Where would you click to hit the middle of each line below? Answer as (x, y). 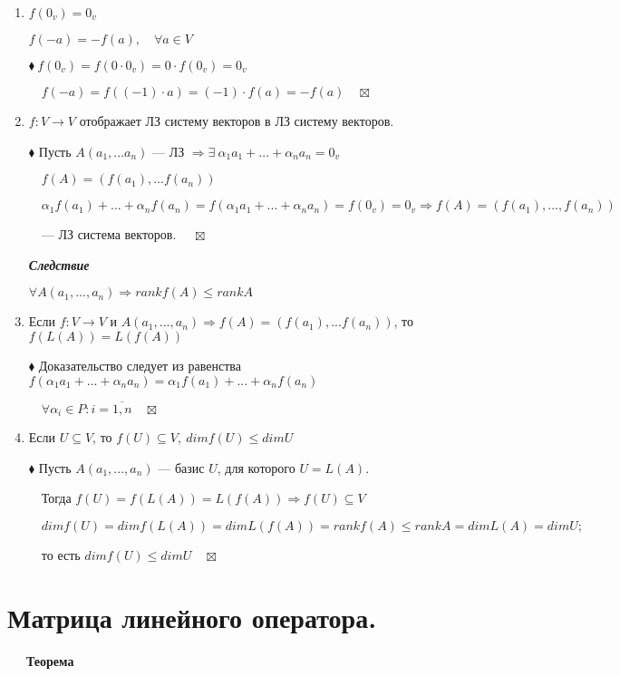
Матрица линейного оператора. (192, 617)
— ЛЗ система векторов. (109, 234)
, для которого (256, 467)
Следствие (59, 264)
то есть (61, 555)
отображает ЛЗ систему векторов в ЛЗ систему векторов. (237, 121)
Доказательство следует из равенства (140, 365)
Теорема (50, 660)
